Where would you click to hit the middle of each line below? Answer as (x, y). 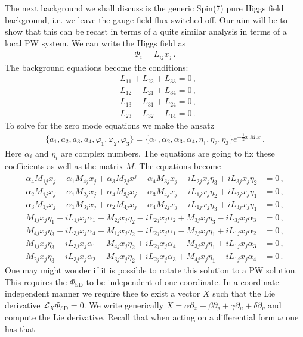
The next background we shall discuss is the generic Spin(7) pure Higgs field (144, 8)
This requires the (36, 281)
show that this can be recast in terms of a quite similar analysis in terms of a (146, 31)
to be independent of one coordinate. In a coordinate (183, 281)
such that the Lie (244, 293)
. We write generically (124, 305)
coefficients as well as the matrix (64, 165)
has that (20, 328)
